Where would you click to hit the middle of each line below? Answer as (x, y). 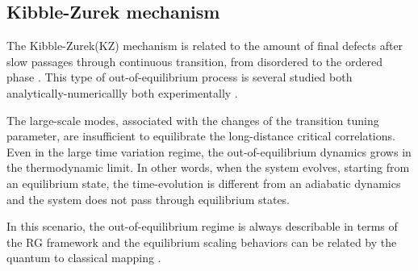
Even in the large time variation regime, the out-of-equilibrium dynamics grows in (209, 151)
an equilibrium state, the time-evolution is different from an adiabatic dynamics (204, 183)
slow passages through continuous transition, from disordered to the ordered (194, 61)
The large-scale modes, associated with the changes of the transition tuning (193, 120)
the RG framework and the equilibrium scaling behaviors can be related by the (202, 242)
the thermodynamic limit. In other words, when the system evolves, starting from (208, 167)
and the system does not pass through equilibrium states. (148, 199)
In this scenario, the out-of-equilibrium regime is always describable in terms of (202, 226)
